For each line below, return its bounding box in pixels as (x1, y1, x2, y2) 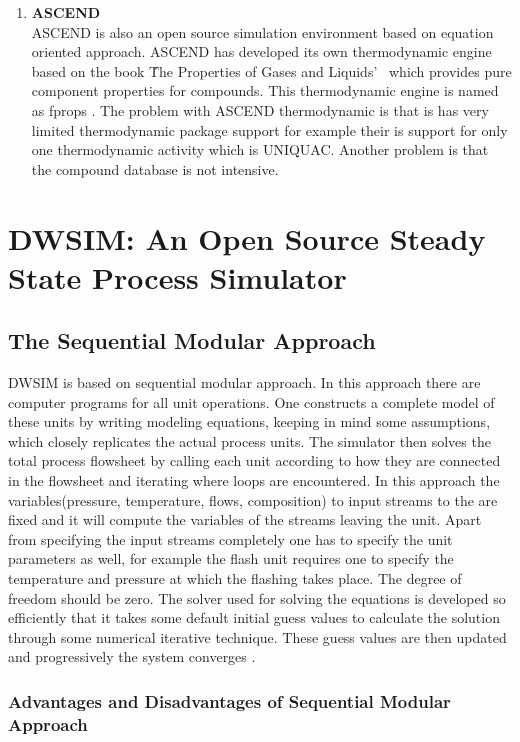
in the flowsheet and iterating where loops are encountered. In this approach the (8, 470, 500, 491)
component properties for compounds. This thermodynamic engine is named (31, 80, 499, 101)
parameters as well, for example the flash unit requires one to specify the (8, 548, 454, 569)
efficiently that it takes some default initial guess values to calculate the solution (8, 607, 500, 628)
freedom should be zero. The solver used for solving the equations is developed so (8, 587, 506, 608)
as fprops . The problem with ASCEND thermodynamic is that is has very (31, 99, 489, 120)
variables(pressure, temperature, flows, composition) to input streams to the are (8, 489, 498, 510)
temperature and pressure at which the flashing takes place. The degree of (8, 568, 462, 589)
